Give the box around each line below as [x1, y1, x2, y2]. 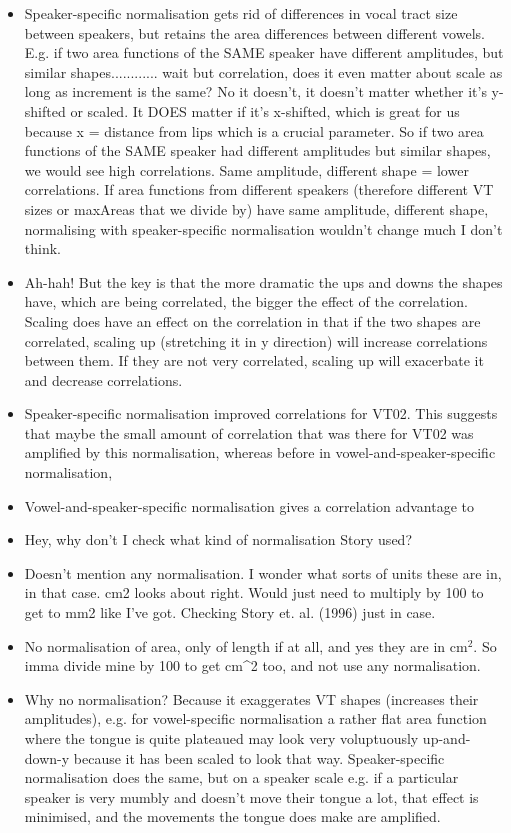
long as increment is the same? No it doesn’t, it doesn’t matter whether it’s [24, 81, 487, 102]
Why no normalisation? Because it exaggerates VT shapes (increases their [24, 688, 479, 709]
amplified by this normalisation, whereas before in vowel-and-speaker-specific [24, 442, 496, 463]
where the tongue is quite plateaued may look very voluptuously [24, 728, 419, 748]
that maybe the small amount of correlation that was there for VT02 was [24, 422, 474, 443]
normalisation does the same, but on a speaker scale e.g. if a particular [24, 767, 459, 788]
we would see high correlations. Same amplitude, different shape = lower [24, 159, 469, 180]
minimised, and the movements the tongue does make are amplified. [24, 806, 441, 827]
